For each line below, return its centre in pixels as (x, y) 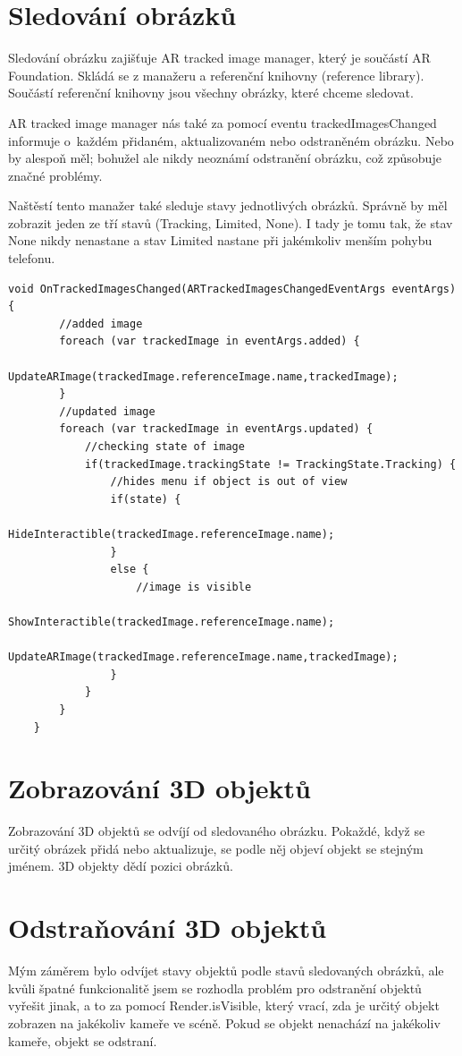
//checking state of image (164, 447)
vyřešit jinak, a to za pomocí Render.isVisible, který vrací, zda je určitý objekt (224, 1005)
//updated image (107, 411)
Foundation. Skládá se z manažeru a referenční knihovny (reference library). (216, 75)
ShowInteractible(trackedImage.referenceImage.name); (172, 622)
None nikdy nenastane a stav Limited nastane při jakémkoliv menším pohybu (220, 240)
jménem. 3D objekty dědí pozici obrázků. (121, 866)
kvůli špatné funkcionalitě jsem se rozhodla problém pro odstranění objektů (215, 988)
